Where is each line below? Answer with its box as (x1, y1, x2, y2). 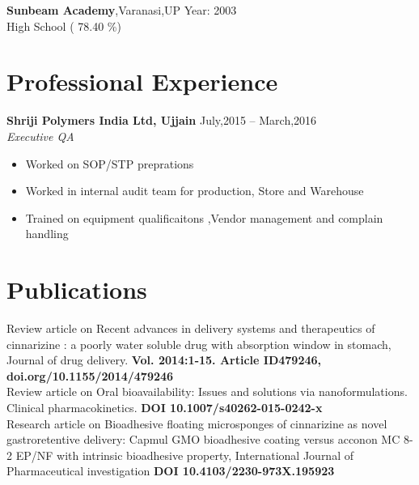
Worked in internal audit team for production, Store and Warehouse (25, 182, 364, 199)
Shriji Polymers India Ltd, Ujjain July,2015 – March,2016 (6, 112, 317, 129)
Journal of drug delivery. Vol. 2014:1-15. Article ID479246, (6, 351, 322, 368)
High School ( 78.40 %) (6, 17, 121, 34)
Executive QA (6, 127, 74, 144)
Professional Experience (6, 65, 278, 98)
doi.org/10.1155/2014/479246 (6, 367, 174, 384)
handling (25, 225, 69, 242)
